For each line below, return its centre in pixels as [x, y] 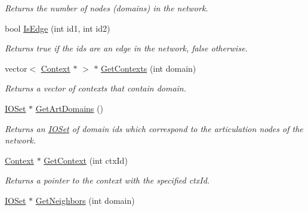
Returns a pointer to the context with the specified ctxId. [107, 180]
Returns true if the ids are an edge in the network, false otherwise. [126, 48]
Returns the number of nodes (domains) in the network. [107, 8]
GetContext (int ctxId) [86, 160]
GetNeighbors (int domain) [85, 200]
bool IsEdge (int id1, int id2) [58, 28]
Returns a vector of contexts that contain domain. [96, 88]
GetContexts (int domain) [149, 68]
